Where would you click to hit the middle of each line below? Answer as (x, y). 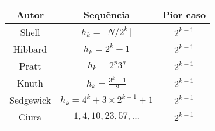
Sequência (107, 14)
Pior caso (184, 14)
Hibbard (30, 49)
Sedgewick (30, 100)
